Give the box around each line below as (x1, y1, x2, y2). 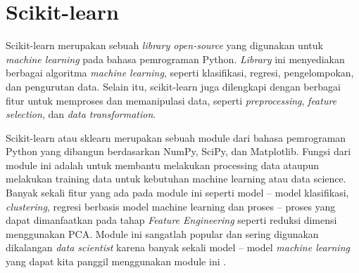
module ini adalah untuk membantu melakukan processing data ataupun (6, 157, 320, 172)
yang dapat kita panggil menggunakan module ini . (6, 254, 227, 269)
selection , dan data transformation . (6, 107, 156, 121)
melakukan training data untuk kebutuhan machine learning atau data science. (6, 171, 346, 186)
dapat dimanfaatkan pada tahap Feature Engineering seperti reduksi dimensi (6, 213, 337, 227)
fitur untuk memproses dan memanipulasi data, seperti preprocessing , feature (6, 93, 337, 107)
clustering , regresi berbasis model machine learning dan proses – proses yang (6, 199, 336, 213)
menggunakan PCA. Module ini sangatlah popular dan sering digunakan (6, 226, 319, 241)
